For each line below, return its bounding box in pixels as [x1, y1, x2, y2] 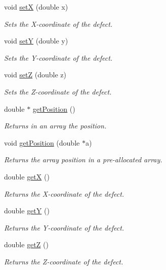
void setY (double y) [4, 35, 68, 46]
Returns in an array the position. [4, 120, 107, 131]
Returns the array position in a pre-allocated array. [4, 154, 162, 165]
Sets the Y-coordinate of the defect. [4, 52, 113, 63]
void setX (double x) [4, 2, 68, 12]
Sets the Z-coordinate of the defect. [4, 86, 112, 97]
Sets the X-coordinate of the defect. [4, 18, 113, 29]
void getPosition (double [4, 137, 80, 148]
